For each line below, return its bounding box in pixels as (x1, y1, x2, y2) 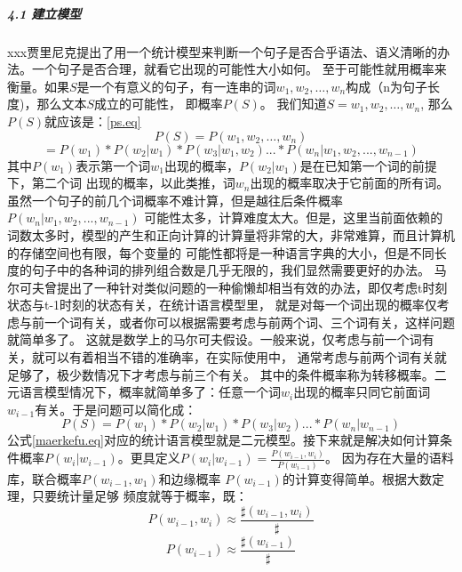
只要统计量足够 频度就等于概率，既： (31, 487, 248, 505)
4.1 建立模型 (7, 4, 82, 22)
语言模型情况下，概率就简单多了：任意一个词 (19, 383, 281, 401)
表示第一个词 (76, 156, 151, 174)
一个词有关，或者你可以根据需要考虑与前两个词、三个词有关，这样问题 (44, 312, 455, 331)
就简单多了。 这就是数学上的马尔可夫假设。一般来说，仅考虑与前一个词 (7, 330, 422, 349)
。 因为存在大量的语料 (324, 448, 454, 467)
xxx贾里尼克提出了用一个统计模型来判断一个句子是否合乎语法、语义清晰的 (7, 42, 438, 60)
